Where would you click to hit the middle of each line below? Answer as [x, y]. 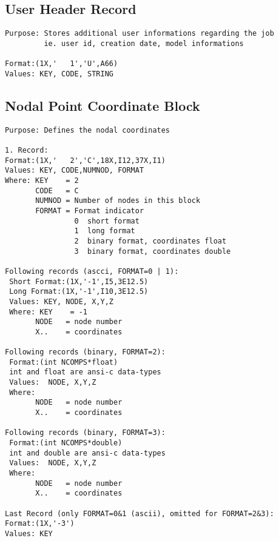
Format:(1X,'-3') [40, 524]
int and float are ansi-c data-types [85, 372]
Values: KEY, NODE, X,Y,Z [61, 301]
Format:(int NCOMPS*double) [66, 443]
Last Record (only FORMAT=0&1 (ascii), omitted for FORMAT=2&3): [139, 513]
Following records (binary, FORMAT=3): [85, 433]
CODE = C [57, 191]
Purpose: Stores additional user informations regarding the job [139, 34]
